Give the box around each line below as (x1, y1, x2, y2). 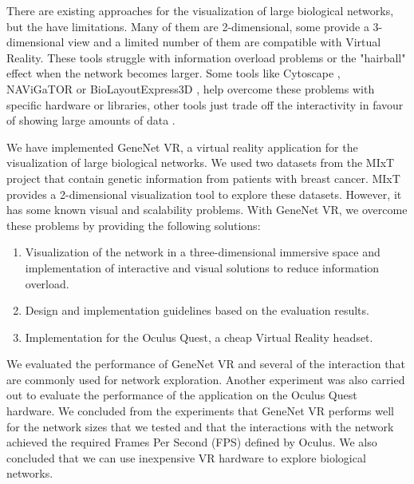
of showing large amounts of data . (6, 112, 175, 129)
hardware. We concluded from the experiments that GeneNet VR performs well (6, 403, 394, 419)
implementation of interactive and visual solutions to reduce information (25, 259, 380, 276)
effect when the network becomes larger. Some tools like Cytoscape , (6, 65, 341, 81)
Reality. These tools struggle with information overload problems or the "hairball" (6, 49, 406, 65)
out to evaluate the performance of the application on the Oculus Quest (6, 387, 357, 403)
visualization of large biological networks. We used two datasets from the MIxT (6, 154, 395, 171)
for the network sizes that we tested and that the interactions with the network (6, 418, 394, 434)
